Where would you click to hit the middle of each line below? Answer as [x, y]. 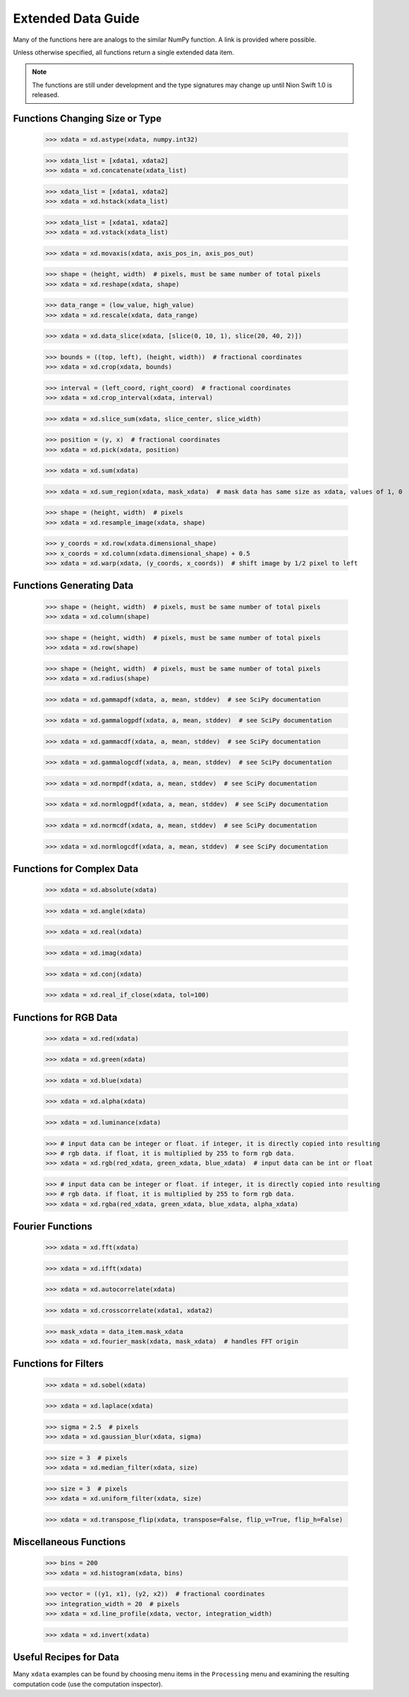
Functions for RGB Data [65, 1017]
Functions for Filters [58, 1364]
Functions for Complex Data [76, 869]
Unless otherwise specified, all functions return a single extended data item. [123, 52]
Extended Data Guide [77, 18]
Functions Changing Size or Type [87, 118]
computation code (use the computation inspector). [88, 1684]
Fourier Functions [53, 1226]
